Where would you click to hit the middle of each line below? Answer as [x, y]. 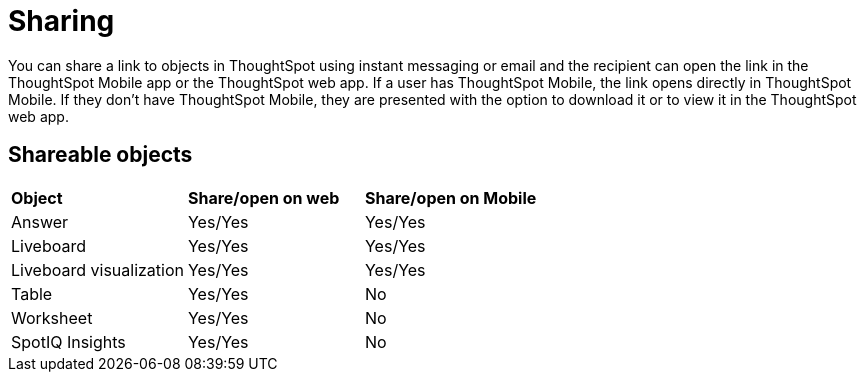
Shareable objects [100, 155]
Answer [40, 221]
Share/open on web [263, 197]
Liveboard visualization [97, 269]
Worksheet [52, 317]
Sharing [61, 21]
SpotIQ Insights [68, 341]
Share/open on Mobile [450, 197]
